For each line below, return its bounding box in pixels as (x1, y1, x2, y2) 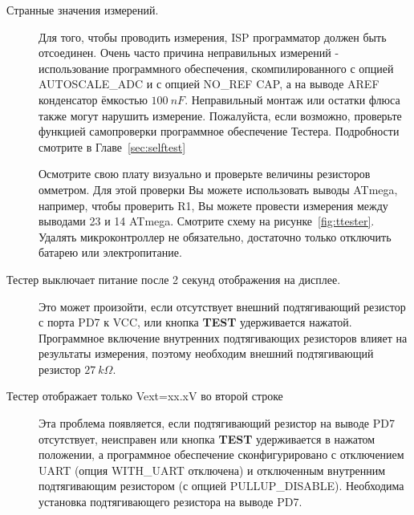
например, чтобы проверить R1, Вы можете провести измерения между (39, 197, 388, 213)
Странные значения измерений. (6, 2, 159, 18)
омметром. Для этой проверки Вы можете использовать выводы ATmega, (39, 180, 398, 197)
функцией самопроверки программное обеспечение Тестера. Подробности (39, 123, 400, 140)
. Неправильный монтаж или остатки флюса (185, 91, 400, 107)
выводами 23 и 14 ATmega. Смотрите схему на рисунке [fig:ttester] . (39, 213, 375, 229)
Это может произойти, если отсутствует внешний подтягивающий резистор (39, 298, 406, 314)
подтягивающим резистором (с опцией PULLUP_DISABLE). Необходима (39, 477, 404, 494)
